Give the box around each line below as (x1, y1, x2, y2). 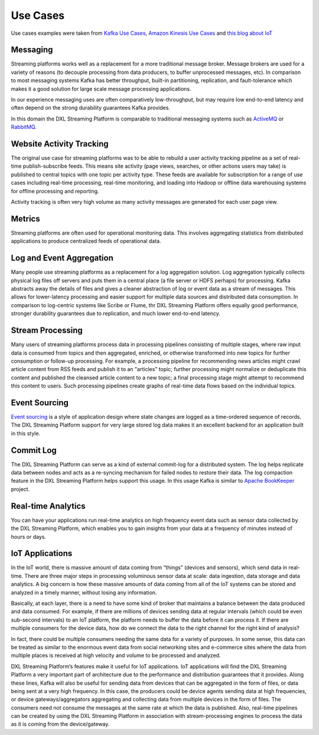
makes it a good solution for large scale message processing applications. (11, 85, 191, 92)
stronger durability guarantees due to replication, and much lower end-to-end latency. (11, 310, 221, 317)
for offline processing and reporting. (11, 187, 100, 194)
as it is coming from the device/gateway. (11, 721, 110, 728)
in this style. (11, 430, 41, 437)
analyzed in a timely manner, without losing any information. (11, 588, 157, 596)
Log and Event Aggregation (11, 253, 113, 263)
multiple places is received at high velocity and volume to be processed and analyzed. (11, 652, 221, 659)
